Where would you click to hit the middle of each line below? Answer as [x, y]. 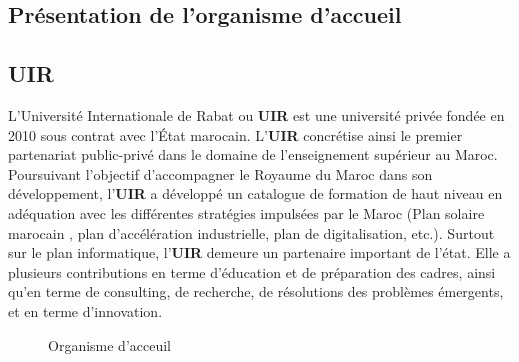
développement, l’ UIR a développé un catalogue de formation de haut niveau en [255, 193]
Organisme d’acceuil [110, 344]
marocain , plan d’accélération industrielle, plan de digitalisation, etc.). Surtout [251, 232]
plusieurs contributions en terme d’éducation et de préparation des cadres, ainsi [252, 271]
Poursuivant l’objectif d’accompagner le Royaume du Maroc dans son [220, 173]
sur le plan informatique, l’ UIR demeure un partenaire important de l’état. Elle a [259, 252]
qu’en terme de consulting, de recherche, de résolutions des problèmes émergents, [256, 291]
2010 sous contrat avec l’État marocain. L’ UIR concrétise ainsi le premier [235, 134]
